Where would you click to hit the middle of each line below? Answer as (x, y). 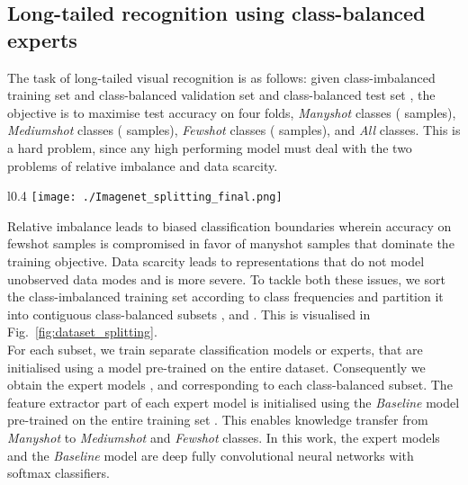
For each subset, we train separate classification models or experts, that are (215, 349)
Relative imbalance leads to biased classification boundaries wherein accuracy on (229, 225)
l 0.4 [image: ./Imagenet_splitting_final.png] (145, 196)
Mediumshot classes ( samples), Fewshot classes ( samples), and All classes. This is (234, 130)
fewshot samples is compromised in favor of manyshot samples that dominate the (231, 243)
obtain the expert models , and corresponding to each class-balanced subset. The (230, 385)
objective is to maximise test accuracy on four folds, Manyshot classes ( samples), (232, 112)
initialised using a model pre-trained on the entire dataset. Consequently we (216, 367)
